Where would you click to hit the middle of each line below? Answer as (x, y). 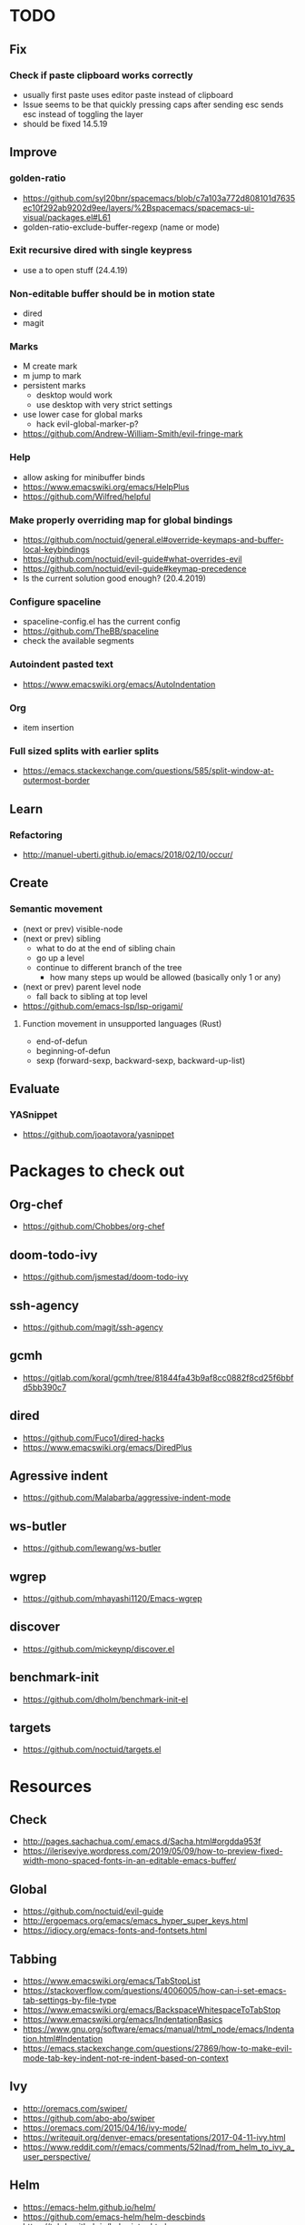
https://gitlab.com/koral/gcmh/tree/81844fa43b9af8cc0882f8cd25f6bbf (158, 1377)
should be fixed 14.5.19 (65, 123)
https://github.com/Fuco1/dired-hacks (93, 1437)
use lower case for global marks (83, 415)
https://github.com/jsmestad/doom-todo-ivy (105, 1277)
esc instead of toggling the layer (83, 113)
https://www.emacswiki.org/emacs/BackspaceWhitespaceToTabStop (152, 2010)
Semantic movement (56, 909)
